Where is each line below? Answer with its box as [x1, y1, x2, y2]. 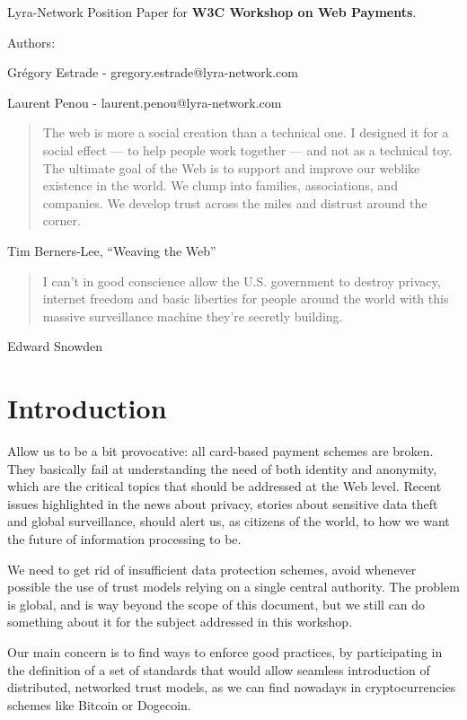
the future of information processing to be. [7, 530, 242, 548]
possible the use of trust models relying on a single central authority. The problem [7, 577, 460, 596]
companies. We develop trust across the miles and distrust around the [42, 193, 427, 212]
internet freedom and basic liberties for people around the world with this [42, 289, 449, 308]
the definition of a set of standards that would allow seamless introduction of [7, 660, 430, 679]
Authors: [7, 32, 56, 51]
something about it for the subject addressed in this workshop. [7, 612, 353, 631]
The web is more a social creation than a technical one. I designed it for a [42, 123, 449, 142]
